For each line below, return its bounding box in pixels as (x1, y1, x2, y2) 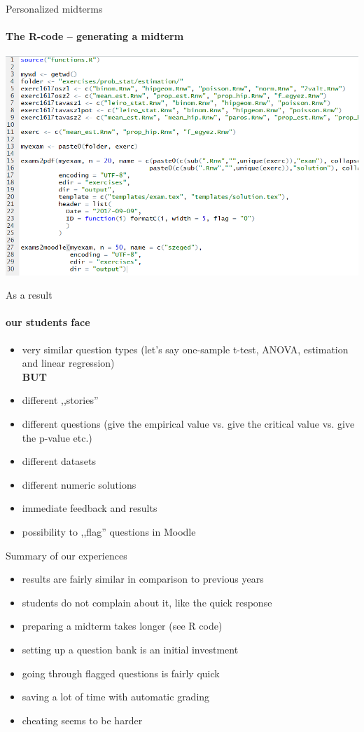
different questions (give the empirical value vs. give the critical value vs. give (22, 416, 355, 431)
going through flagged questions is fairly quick (22, 665, 220, 680)
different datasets (22, 454, 96, 468)
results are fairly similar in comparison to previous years (22, 571, 264, 586)
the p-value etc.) (22, 430, 92, 445)
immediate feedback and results (22, 501, 157, 515)
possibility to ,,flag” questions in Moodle (22, 524, 196, 538)
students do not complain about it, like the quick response (22, 595, 272, 609)
